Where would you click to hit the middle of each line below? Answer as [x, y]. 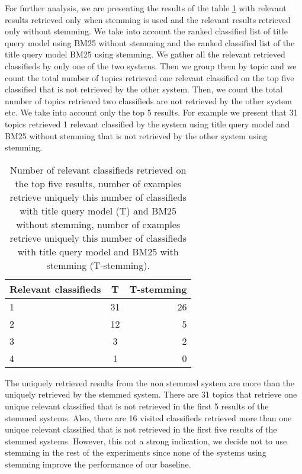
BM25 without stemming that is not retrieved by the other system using [136, 135]
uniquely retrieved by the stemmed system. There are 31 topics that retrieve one [151, 394]
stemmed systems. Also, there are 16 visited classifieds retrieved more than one [148, 417]
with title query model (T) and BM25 [98, 210]
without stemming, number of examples [98, 224]
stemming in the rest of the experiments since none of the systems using [136, 452]
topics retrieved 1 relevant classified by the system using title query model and [147, 124]
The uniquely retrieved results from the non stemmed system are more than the [150, 382]
